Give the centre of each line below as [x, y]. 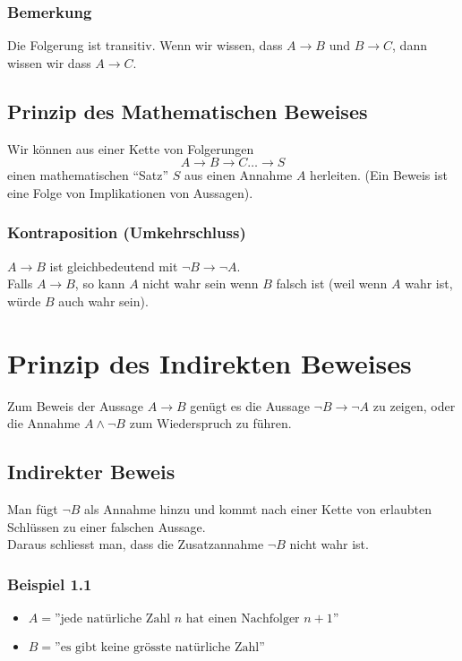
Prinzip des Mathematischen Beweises [188, 111]
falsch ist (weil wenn [332, 283]
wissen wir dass [49, 62]
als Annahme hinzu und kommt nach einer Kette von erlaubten [258, 508]
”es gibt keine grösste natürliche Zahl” [160, 647]
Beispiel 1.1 [50, 584]
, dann [410, 45]
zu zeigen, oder [414, 405]
